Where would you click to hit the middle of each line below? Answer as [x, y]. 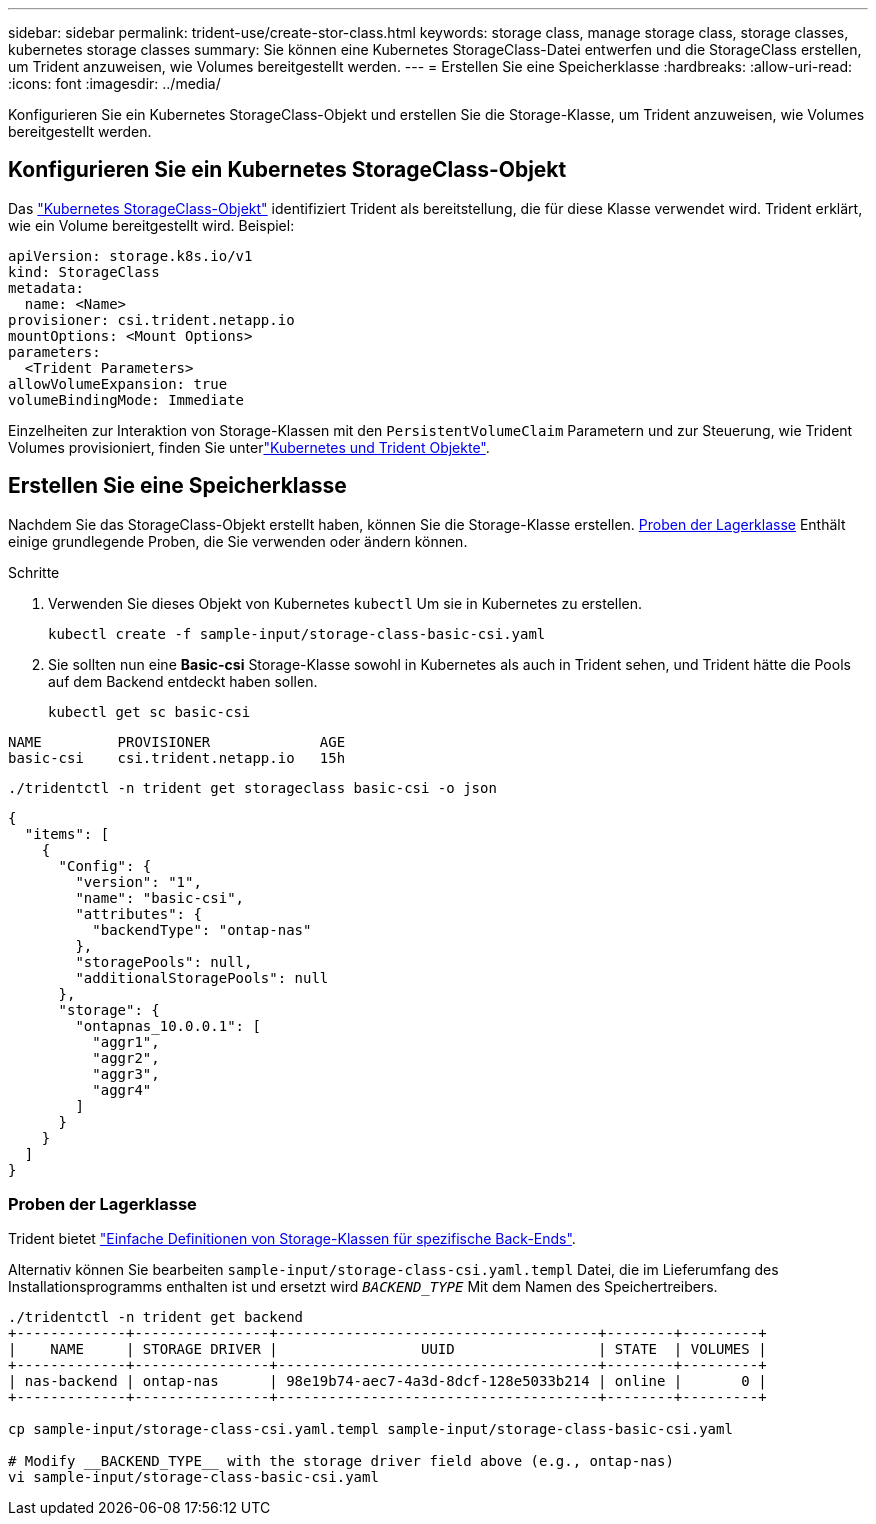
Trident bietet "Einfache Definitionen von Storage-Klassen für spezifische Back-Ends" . [292, 1239]
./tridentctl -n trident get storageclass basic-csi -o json [252, 787]
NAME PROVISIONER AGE [177, 741]
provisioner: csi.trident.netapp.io [151, 319]
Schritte [34, 572]
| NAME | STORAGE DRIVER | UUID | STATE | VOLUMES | [387, 1349]
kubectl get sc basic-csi [149, 711]
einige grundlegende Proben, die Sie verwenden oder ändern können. [238, 541]
